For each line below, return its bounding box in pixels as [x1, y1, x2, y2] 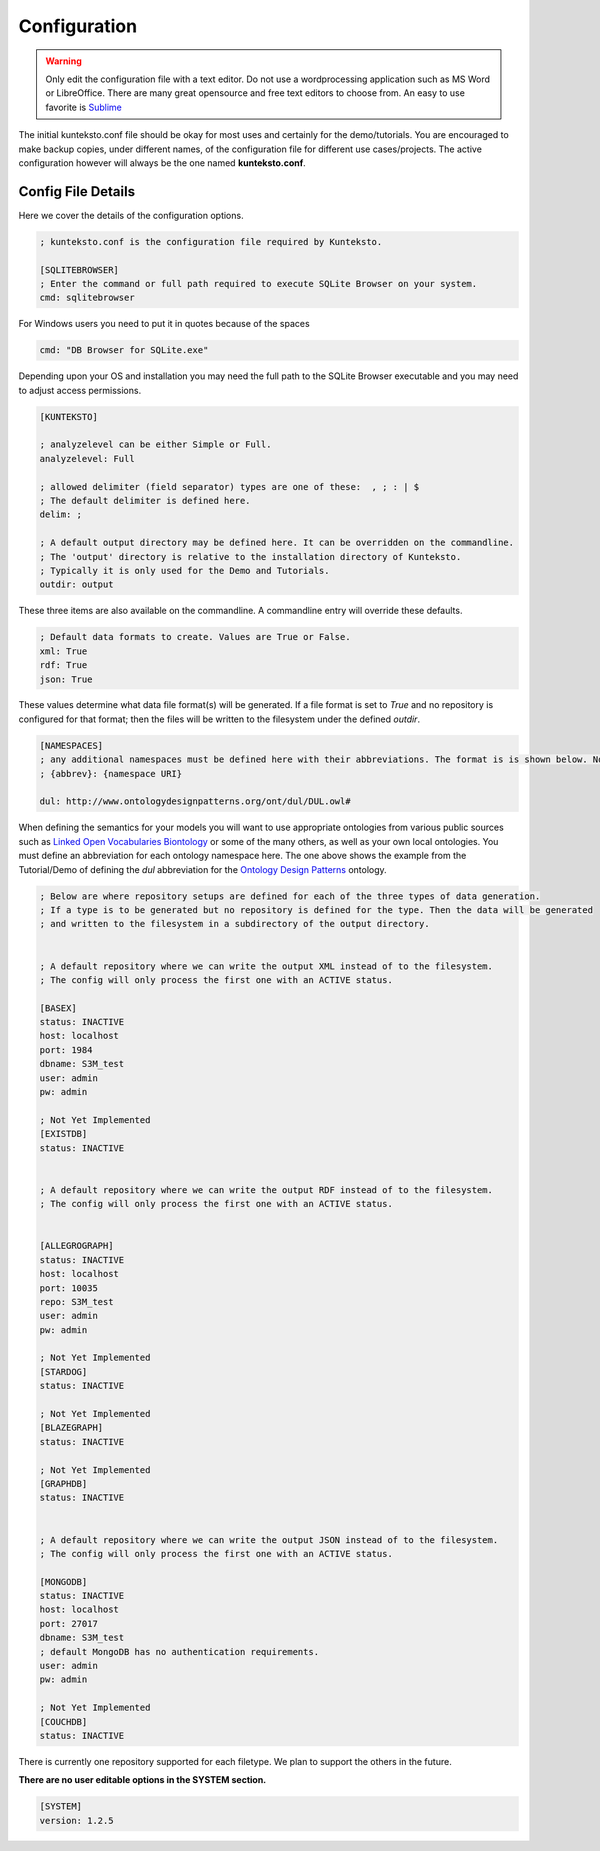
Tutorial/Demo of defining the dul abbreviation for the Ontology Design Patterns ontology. [18, 863, 387, 875]
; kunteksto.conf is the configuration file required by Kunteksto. [39, 236, 383, 247]
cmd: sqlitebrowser [39, 292, 135, 304]
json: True [39, 673, 93, 685]
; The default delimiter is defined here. [39, 495, 251, 507]
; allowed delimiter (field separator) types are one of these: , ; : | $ [39, 481, 420, 492]
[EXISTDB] [39, 1128, 88, 1140]
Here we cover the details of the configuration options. [18, 209, 244, 221]
